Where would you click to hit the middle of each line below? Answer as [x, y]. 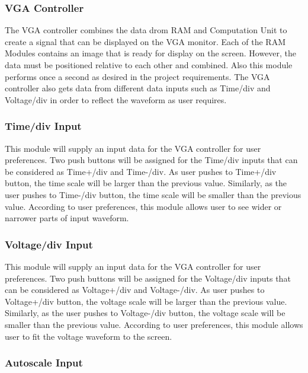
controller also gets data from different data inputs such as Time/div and [138, 88]
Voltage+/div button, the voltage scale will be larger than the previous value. [146, 301]
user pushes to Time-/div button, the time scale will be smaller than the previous [153, 194]
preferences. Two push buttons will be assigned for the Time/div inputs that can [151, 160]
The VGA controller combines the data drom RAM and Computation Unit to [146, 30]
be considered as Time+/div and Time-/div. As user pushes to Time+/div [141, 171]
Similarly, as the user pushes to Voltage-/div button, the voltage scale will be [145, 313]
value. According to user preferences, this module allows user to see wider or [143, 206]
